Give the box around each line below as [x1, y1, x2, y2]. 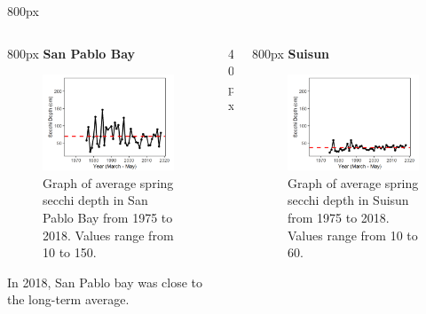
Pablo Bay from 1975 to [43, 208, 173, 227]
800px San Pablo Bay [7, 43, 136, 62]
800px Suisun [251, 43, 330, 62]
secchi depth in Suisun [287, 191, 409, 209]
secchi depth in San [43, 191, 148, 209]
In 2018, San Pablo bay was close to [7, 272, 203, 291]
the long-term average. [7, 290, 130, 309]
